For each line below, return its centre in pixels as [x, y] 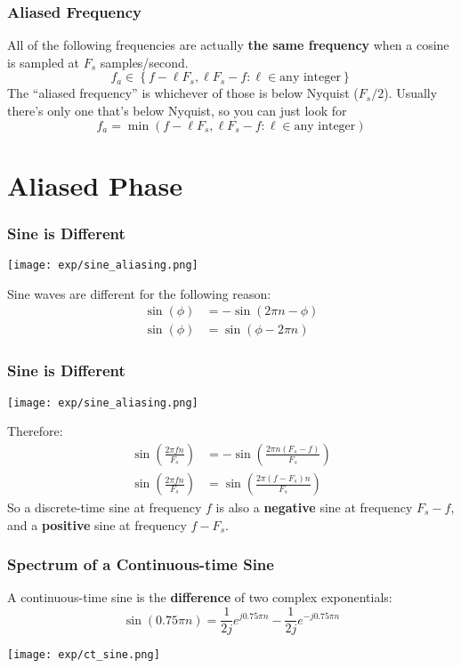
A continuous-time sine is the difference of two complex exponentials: [200, 597]
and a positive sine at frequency [97, 524]
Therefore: [35, 431]
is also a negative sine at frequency [314, 507]
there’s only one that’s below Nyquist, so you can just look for [177, 110]
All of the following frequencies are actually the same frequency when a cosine [228, 45]
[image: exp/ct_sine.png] [84, 655]
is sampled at [44, 62]
